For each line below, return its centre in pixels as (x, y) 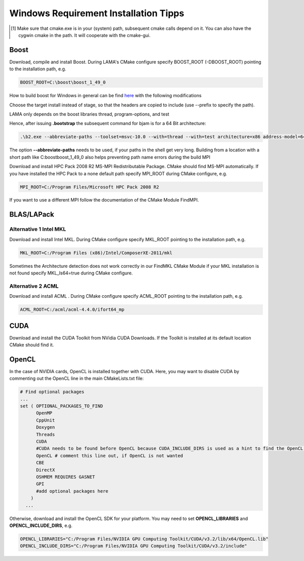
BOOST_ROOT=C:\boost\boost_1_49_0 (63, 83)
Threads (46, 434)
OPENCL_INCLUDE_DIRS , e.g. (41, 525)
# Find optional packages (52, 392)
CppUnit (46, 420)
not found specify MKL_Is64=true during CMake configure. (71, 273)
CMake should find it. (32, 345)
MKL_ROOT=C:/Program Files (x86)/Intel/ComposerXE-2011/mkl (96, 253)
